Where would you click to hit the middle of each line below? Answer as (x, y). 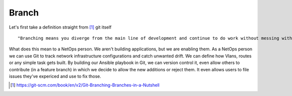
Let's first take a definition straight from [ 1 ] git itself (60, 27)
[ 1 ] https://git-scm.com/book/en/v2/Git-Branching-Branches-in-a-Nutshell (85, 85)
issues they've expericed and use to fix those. (55, 76)
